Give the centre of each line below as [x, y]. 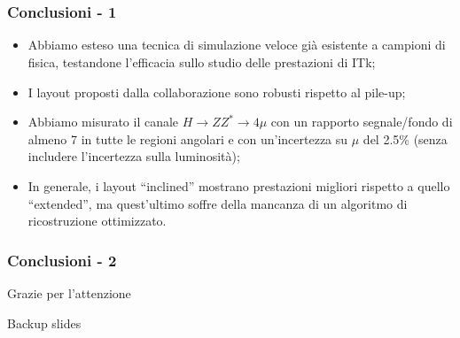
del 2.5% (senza [405, 138]
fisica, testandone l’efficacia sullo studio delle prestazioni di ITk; [202, 62]
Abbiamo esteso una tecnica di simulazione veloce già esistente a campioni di [237, 45]
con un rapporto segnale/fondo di [362, 122]
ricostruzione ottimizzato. [97, 221]
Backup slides [44, 323]
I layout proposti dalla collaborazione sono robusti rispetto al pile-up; [217, 92]
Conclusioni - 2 [62, 260]
